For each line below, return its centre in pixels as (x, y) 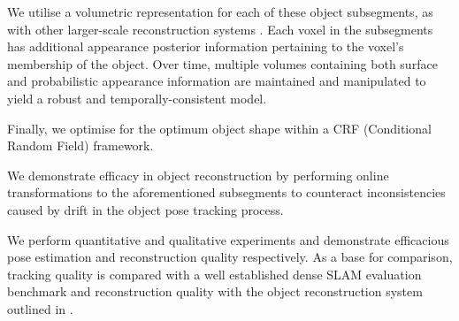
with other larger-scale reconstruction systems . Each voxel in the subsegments (220, 29)
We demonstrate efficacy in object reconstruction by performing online (198, 175)
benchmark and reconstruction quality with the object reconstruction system (215, 291)
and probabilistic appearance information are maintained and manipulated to (217, 81)
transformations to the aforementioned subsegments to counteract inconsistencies (226, 192)
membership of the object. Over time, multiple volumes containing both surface (222, 63)
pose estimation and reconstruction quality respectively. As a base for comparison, (230, 257)
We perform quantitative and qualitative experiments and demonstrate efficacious (228, 239)
